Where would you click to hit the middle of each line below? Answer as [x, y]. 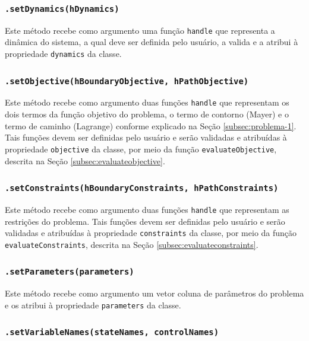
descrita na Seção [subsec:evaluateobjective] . [85, 160]
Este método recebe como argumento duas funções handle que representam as [147, 209]
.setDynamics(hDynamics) [62, 9]
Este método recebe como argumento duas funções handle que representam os [147, 102]
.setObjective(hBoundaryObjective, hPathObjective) [127, 81]
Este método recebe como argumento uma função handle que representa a [140, 30]
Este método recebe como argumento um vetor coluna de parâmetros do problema [154, 293]
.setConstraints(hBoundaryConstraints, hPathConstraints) [142, 188]
